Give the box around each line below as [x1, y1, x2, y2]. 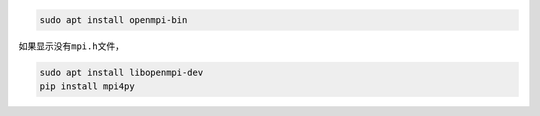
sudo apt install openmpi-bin [39, 14, 188, 25]
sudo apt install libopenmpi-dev [39, 66, 204, 78]
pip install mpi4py [39, 80, 135, 92]
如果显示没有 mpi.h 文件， [18, 40, 125, 52]
